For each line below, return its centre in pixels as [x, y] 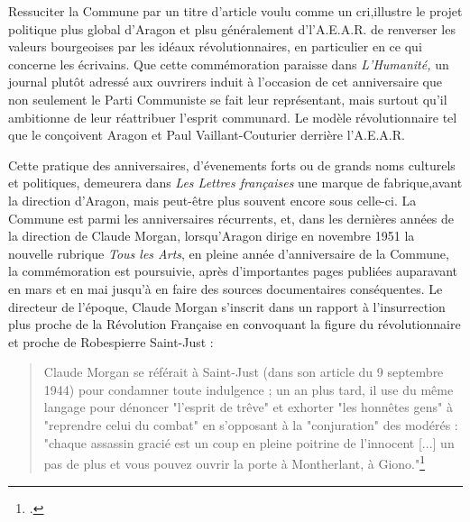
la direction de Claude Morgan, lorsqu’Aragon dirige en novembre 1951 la [212, 236]
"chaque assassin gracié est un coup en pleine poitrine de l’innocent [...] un [249, 442]
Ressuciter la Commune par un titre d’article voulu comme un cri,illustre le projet [235, 11]
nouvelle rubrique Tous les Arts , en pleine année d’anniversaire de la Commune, [229, 253]
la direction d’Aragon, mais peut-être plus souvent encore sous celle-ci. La [212, 200]
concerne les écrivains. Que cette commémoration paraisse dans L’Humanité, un [229, 64]
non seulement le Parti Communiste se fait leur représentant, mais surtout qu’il [228, 99]
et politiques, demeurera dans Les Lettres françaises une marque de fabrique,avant [235, 183]
